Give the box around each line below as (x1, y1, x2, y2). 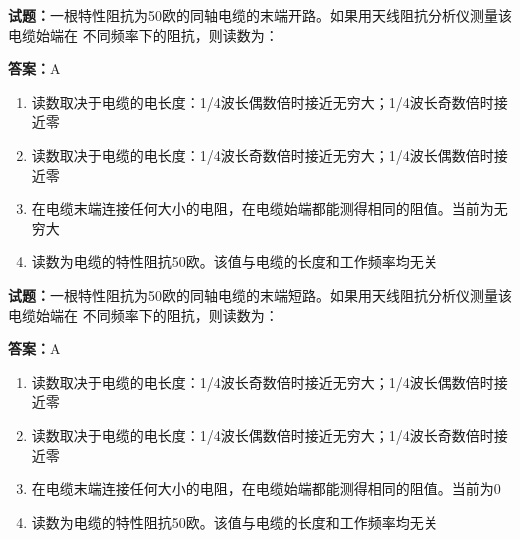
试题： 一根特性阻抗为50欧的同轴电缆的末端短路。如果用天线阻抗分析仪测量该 (8, 284, 512, 305)
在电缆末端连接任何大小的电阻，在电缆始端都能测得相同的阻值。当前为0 (31, 478, 501, 499)
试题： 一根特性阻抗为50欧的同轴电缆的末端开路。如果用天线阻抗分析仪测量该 (8, 5, 512, 25)
